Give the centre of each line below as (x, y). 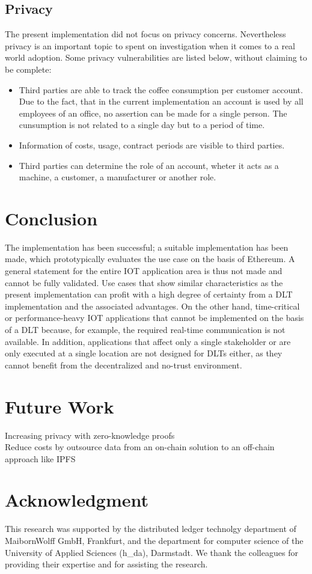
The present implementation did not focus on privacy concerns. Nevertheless (145, 34)
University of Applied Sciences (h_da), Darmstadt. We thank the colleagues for (151, 552)
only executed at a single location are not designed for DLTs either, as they (144, 353)
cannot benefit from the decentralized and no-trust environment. (124, 365)
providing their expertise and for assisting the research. (106, 564)
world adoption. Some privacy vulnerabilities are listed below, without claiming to (156, 57)
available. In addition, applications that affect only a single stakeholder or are (148, 341)
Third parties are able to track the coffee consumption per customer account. (161, 89)
